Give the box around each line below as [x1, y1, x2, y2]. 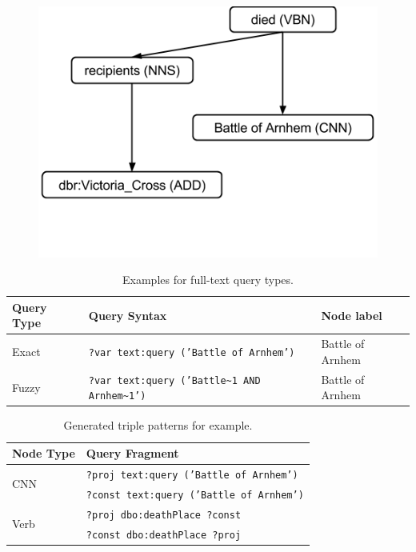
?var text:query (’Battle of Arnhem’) [88, 347, 295, 358]
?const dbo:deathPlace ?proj [86, 529, 242, 541]
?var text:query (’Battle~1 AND [88, 374, 261, 386]
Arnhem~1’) [88, 390, 146, 402]
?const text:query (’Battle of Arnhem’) [86, 489, 304, 501]
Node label [321, 306, 382, 323]
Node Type [12, 445, 75, 462]
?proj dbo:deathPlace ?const [86, 509, 242, 521]
